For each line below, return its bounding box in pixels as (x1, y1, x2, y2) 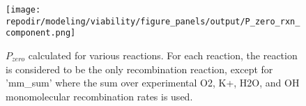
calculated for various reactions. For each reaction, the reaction (28, 47, 298, 62)
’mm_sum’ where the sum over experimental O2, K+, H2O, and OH (6, 75, 300, 90)
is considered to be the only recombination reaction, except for (6, 61, 273, 76)
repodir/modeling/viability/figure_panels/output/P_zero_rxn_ (6, 16, 300, 26)
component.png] (6, 28, 76, 38)
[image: (6, 5, 41, 15)
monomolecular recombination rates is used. (6, 89, 193, 103)
